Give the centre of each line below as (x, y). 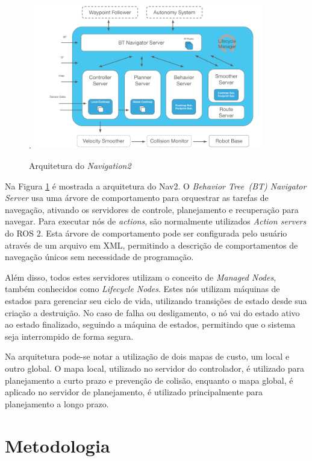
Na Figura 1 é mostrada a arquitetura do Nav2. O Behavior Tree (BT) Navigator (156, 186)
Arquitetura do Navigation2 (80, 166)
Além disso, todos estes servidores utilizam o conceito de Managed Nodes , (141, 277)
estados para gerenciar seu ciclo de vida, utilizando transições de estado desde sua (156, 301)
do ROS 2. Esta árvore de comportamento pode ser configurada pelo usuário (146, 233)
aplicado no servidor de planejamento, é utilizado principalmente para (134, 392)
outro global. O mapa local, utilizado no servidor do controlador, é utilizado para (154, 368)
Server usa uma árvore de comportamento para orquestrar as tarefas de (137, 198)
